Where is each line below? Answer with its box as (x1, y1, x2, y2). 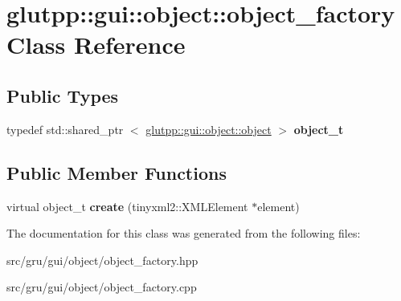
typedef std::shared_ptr (6, 120, 124, 137)
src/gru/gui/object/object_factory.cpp (6, 279, 197, 295)
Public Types (6, 83, 119, 108)
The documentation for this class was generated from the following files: (6, 225, 361, 242)
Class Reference (6, 28, 186, 61)
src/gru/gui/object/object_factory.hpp (6, 251, 198, 268)
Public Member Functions (6, 160, 227, 185)
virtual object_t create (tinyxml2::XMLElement (6, 197, 248, 214)
